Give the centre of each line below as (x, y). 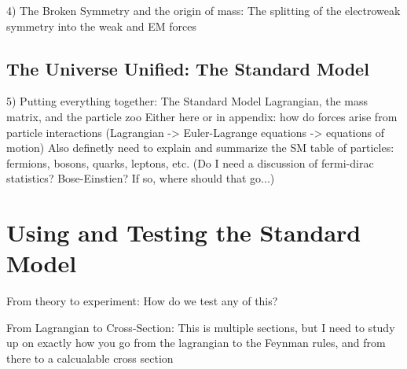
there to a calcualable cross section (90, 358)
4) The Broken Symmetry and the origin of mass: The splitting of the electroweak (203, 10)
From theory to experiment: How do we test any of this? (142, 301)
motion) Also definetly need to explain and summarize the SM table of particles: (200, 148)
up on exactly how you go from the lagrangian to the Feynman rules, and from (196, 343)
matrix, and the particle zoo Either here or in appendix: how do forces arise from (202, 116)
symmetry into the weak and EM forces (101, 26)
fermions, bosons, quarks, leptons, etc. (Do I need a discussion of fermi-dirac (190, 162)
